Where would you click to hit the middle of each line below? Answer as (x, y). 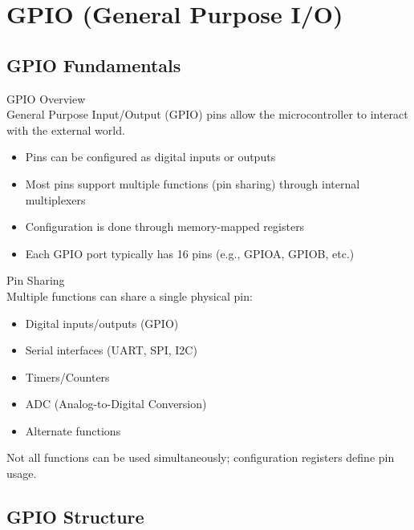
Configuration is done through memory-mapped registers (165, 227)
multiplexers (55, 199)
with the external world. (66, 129)
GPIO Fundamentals (94, 65)
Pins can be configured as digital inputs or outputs (150, 157)
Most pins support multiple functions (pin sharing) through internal (193, 183)
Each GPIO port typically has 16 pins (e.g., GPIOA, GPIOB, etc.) (190, 253)
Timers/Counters (67, 376)
